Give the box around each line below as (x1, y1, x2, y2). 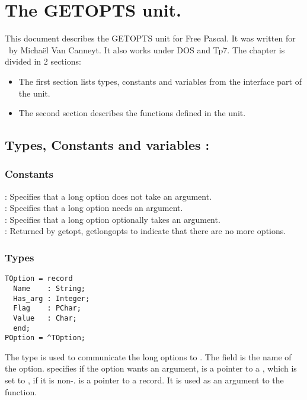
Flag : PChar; (13, 304, 81, 313)
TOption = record (5, 274, 73, 283)
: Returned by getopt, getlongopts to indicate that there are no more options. (5, 225, 286, 237)
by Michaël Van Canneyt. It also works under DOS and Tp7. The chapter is (8, 43, 285, 56)
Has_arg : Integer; (13, 294, 90, 303)
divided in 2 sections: (5, 55, 81, 68)
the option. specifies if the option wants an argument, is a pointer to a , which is (5, 362, 297, 375)
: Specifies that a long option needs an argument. (5, 201, 183, 214)
